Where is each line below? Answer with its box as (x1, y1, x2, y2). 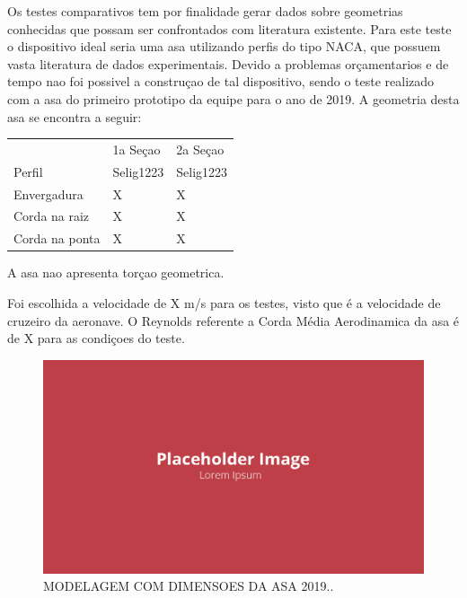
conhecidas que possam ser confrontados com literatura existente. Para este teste (7, 19, 452, 38)
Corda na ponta (13, 229, 101, 248)
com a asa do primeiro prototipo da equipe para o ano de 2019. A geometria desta (7, 89, 460, 108)
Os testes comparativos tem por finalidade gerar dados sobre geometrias (7, 2, 403, 20)
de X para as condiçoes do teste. (7, 329, 185, 347)
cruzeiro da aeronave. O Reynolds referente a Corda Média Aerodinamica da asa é (7, 311, 460, 330)
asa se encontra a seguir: (7, 107, 142, 126)
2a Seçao (176, 139, 225, 158)
